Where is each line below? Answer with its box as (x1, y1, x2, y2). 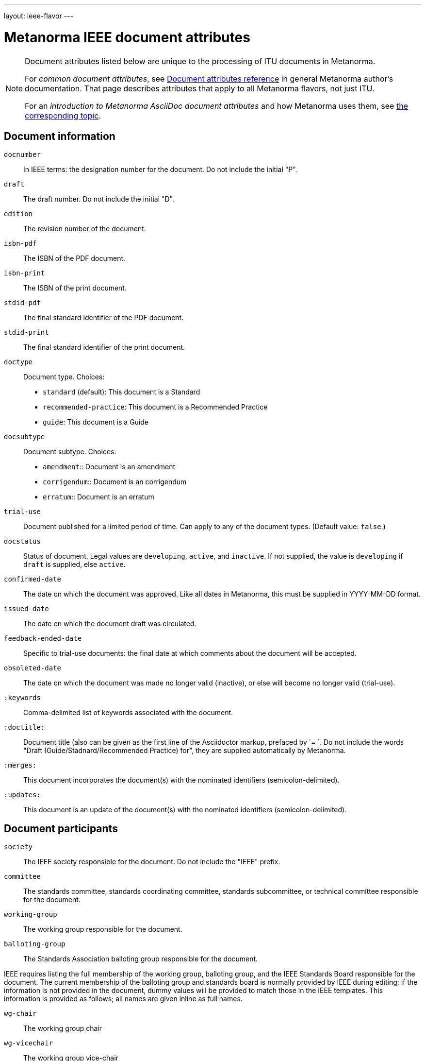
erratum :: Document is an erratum (43, 493, 154, 501)
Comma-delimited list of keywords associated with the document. (23, 708, 233, 717)
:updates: (4, 791, 41, 799)
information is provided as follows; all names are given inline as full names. (4, 994, 243, 1003)
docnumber (4, 151, 41, 159)
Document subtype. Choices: (23, 447, 116, 456)
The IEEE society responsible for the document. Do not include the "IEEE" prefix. (23, 857, 280, 866)
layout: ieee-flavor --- (4, 12, 73, 20)
